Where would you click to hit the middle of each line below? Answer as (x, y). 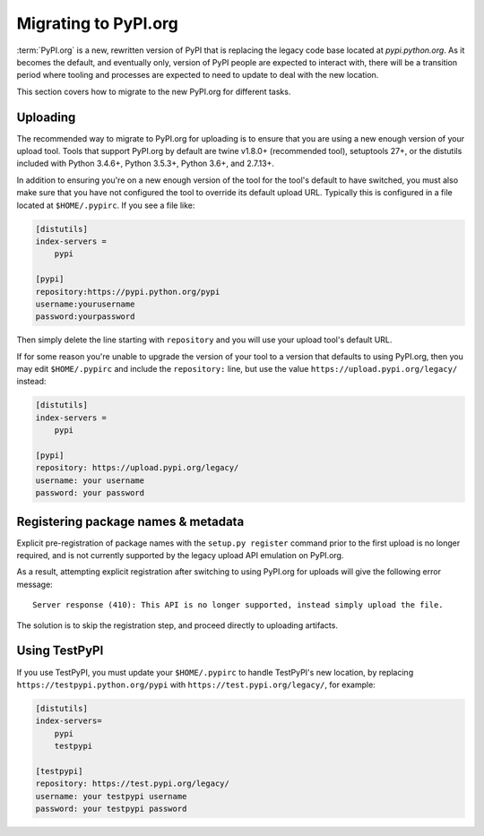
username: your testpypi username (111, 796)
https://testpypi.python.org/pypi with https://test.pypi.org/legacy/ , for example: (196, 685)
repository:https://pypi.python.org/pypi (128, 292)
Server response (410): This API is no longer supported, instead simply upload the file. (238, 605)
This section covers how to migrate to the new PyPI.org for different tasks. (154, 91)
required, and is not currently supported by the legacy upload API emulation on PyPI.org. (180, 556)
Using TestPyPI (60, 651)
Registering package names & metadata (130, 521)
